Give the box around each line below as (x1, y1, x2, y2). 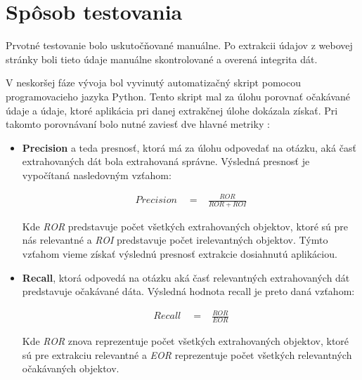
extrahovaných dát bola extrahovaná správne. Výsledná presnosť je (22, 154, 310, 169)
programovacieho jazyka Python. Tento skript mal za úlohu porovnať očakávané (6, 89, 351, 103)
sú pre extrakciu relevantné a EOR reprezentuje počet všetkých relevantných (22, 347, 352, 362)
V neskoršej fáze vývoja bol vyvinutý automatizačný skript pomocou (6, 75, 301, 90)
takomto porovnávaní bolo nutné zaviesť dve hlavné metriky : (6, 117, 270, 131)
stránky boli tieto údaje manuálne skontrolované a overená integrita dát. (6, 51, 318, 66)
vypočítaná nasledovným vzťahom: (22, 167, 172, 182)
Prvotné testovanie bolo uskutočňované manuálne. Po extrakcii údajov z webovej (6, 38, 353, 53)
